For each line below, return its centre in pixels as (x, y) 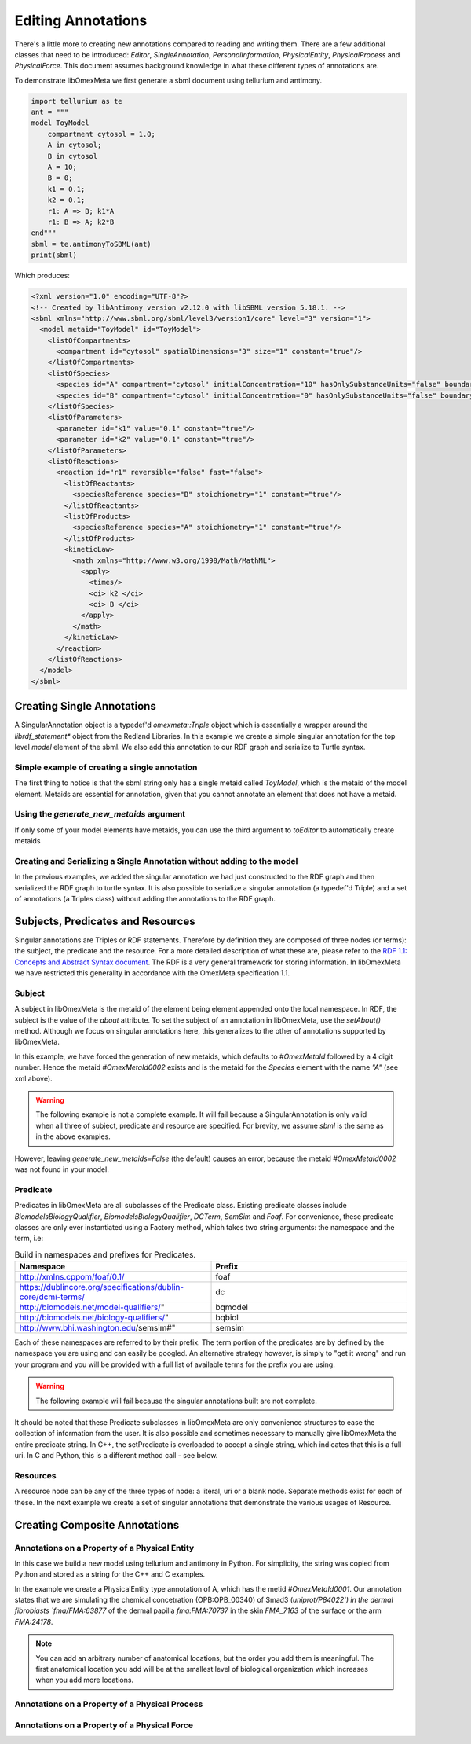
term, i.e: (29, 1239)
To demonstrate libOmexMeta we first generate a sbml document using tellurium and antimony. (168, 80)
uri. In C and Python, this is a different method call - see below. (116, 1456)
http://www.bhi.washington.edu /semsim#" (97, 1328)
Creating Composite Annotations (97, 1525)
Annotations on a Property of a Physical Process (109, 1704)
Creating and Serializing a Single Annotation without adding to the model (156, 861)
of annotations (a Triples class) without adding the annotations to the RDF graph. (145, 899)
